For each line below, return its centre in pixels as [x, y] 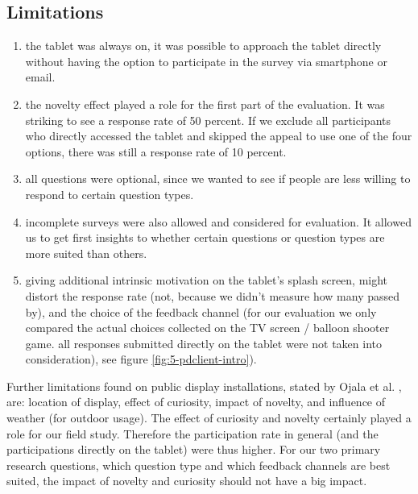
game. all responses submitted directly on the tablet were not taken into [203, 343]
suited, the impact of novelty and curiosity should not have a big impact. [187, 481]
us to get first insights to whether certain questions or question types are [205, 237]
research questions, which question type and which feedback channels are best [199, 465]
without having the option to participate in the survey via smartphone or [206, 61]
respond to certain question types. [110, 194]
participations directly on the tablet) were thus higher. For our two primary [194, 449]
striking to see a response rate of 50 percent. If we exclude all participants [208, 120]
